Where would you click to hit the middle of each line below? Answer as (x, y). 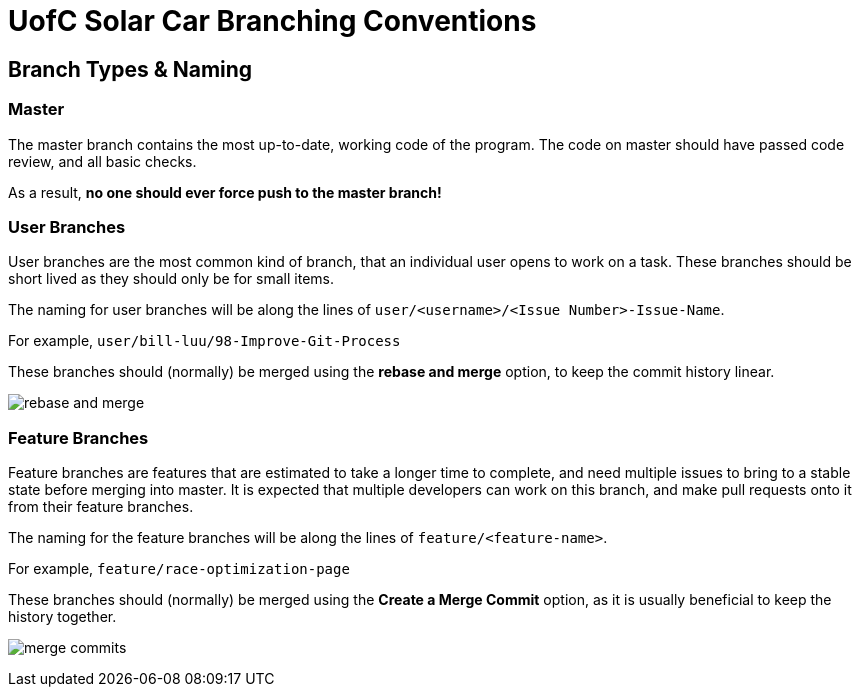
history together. (62, 617)
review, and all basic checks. (102, 161)
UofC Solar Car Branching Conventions (272, 21)
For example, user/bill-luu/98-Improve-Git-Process (204, 341)
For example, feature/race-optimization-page (179, 569)
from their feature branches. (101, 507)
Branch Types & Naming (130, 69)
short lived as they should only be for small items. (171, 279)
